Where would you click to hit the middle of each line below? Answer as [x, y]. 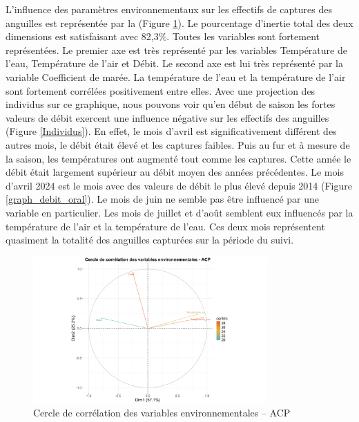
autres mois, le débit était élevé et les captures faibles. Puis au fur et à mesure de [178, 144]
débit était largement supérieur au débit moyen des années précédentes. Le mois [175, 172]
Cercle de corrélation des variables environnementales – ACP [162, 413]
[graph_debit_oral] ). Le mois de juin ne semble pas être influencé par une [163, 199]
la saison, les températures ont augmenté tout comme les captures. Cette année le [178, 158]
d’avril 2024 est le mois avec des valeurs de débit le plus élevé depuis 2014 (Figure [179, 185]
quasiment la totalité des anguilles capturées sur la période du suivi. [150, 240]
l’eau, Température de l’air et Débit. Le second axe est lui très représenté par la [174, 63]
